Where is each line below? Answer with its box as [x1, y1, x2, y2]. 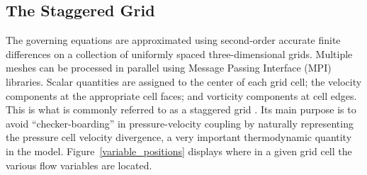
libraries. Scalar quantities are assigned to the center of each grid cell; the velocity [6, 74, 362, 89]
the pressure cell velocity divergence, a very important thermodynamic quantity [6, 130, 352, 145]
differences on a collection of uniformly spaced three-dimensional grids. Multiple [6, 46, 353, 61]
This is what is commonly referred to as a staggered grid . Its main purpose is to [6, 102, 356, 117]
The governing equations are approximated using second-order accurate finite [6, 33, 341, 47]
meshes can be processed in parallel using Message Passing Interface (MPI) [6, 60, 332, 75]
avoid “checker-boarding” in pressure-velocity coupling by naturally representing [6, 115, 354, 130]
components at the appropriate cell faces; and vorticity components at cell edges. [6, 88, 357, 103]
